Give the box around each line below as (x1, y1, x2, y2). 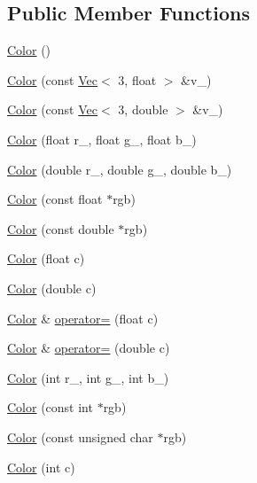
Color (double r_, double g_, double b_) (7, 160, 232, 178)
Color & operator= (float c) (7, 308, 159, 327)
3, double (118, 100, 168, 119)
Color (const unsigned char (7, 427, 153, 446)
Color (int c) (7, 457, 75, 476)
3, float (118, 70, 157, 89)
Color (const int (7, 398, 93, 417)
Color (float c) (7, 249, 85, 268)
